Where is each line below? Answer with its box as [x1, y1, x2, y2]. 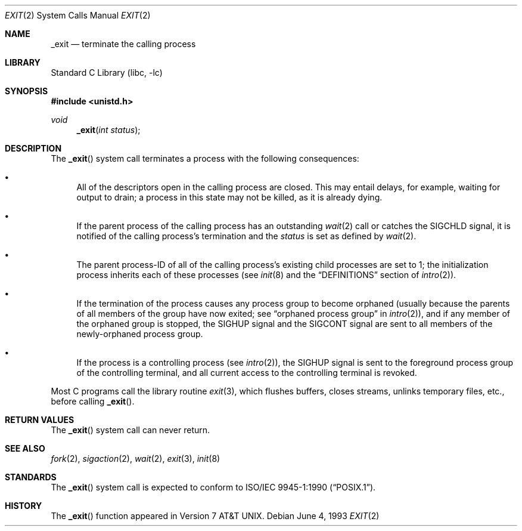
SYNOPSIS [5, 86, 48, 96]
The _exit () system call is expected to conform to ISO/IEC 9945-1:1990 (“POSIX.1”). [51, 482, 376, 492]
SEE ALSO [5, 443, 45, 453]
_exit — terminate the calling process [51, 39, 196, 49]
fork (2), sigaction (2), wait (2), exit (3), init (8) [51, 453, 220, 464]
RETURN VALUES [5, 415, 74, 425]
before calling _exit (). [51, 396, 135, 406]
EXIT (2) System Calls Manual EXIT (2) [5, 10, 151, 20]
